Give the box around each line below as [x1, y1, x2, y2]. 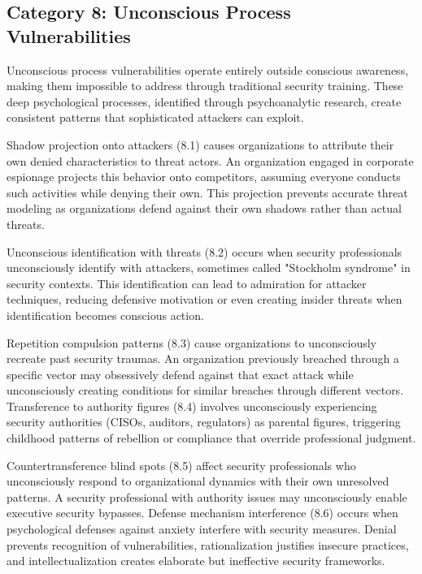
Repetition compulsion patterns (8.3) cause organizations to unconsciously [7, 334, 376, 351]
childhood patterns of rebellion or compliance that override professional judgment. [7, 429, 416, 447]
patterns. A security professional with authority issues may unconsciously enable [7, 488, 407, 505]
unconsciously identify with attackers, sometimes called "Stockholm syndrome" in [7, 259, 411, 276]
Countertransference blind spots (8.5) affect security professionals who [7, 456, 356, 473]
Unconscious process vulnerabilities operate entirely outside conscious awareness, [7, 61, 409, 78]
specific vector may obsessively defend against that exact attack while [7, 365, 354, 382]
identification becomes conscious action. [7, 306, 204, 323]
